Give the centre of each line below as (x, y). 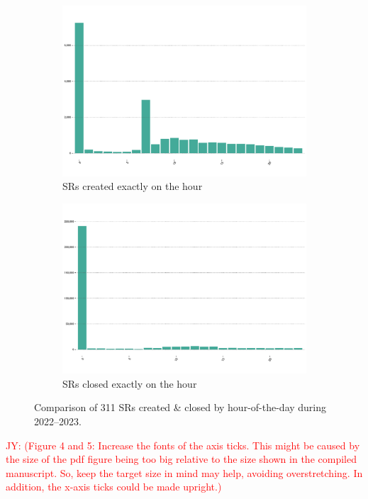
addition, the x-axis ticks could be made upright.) (114, 487)
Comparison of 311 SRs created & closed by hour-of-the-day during (180, 407)
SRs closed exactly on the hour (130, 383)
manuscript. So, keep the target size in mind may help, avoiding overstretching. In (184, 472)
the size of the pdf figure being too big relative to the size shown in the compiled (181, 459)
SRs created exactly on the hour (133, 186)
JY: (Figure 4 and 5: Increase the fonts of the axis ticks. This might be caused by (183, 445)
